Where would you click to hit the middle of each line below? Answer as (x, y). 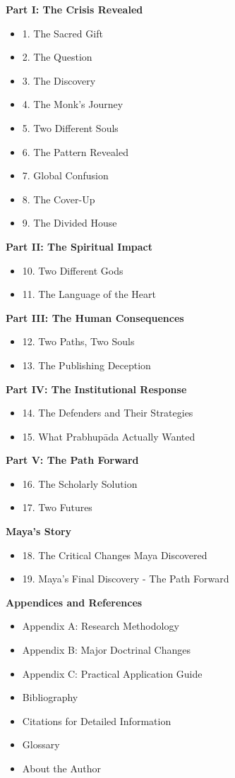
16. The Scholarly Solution (80, 483)
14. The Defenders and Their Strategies (108, 413)
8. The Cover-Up (59, 199)
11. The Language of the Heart (89, 294)
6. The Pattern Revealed (75, 151)
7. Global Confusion (65, 175)
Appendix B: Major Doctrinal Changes (106, 650)
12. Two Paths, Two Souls (78, 341)
